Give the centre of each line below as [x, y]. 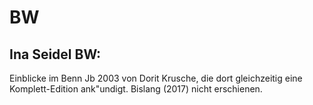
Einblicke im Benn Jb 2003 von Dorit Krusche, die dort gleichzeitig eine [156, 78]
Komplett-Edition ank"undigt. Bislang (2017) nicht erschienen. [136, 89]
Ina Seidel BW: [55, 54]
